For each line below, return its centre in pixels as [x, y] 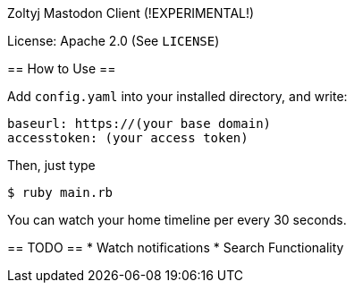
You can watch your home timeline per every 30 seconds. [177, 220]
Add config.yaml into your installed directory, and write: [177, 96]
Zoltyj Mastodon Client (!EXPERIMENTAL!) [131, 13]
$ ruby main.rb [60, 192]
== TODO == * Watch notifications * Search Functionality [176, 247]
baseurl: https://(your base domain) [139, 124]
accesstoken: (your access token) [128, 138]
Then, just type [51, 165]
